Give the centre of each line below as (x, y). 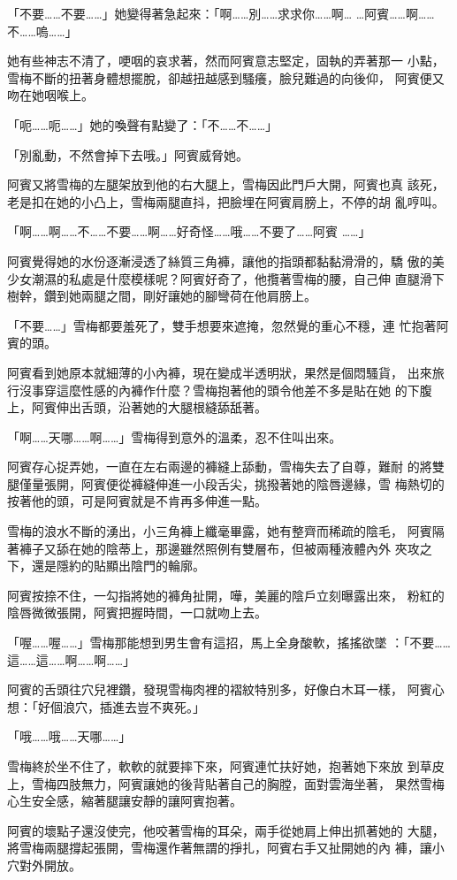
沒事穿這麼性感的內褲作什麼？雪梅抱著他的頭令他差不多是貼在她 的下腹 (225, 390)
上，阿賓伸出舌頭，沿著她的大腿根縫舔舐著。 (137, 407)
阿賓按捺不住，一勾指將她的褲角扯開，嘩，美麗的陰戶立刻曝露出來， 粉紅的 (226, 595)
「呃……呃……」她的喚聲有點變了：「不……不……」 (143, 124)
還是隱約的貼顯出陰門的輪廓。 (118, 566)
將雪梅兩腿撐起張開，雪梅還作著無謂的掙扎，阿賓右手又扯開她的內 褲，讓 (220, 848)
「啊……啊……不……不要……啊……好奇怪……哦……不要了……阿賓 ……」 (189, 231)
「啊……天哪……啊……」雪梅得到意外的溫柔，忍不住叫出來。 (175, 436)
